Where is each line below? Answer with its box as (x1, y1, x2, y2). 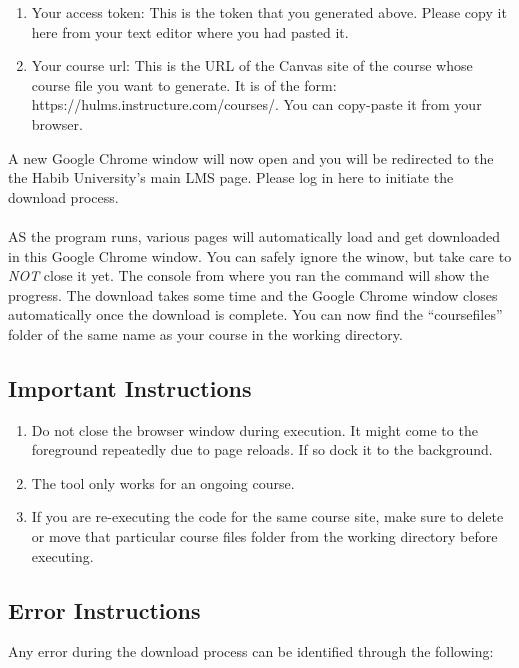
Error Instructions (8, 594, 201, 625)
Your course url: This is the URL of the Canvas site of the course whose (31, 55, 473, 76)
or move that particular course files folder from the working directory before (31, 526, 498, 547)
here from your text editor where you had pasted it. (31, 21, 349, 42)
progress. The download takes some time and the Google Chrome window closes (8, 284, 498, 305)
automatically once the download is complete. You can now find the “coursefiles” (8, 304, 503, 325)
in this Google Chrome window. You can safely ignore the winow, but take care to (8, 245, 512, 266)
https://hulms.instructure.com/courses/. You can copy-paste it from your (31, 94, 482, 115)
